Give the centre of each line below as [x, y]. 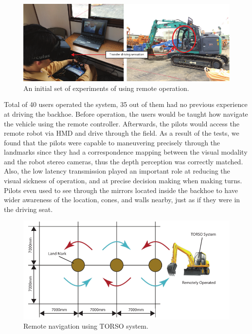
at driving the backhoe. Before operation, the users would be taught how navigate [126, 114]
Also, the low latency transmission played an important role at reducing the [117, 171]
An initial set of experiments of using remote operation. [106, 88]
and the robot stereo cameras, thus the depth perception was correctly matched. [124, 161]
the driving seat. [28, 209]
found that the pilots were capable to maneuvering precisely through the [112, 142]
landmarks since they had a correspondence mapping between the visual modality [126, 152]
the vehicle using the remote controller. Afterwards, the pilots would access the [122, 123]
